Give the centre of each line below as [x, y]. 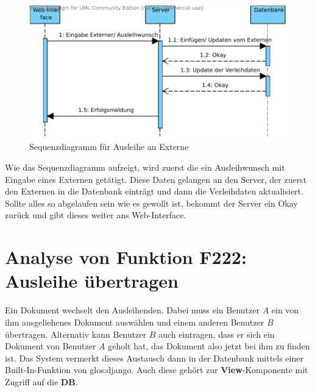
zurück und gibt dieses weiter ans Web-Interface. [96, 215]
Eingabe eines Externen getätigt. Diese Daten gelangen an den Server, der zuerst [156, 179]
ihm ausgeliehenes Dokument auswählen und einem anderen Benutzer [135, 322]
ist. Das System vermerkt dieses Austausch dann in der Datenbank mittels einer [154, 358]
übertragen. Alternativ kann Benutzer [76, 334]
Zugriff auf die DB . [41, 381]
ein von [285, 310]
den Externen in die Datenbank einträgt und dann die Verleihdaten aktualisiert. [154, 191]
